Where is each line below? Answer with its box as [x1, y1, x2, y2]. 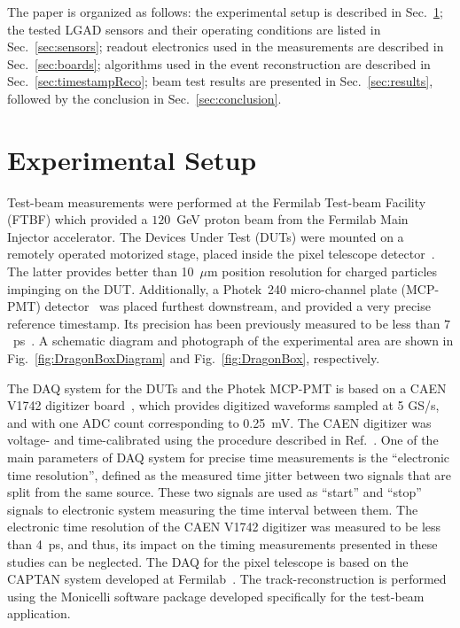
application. [7, 604, 71, 623]
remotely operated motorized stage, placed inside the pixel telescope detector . [7, 244, 435, 263]
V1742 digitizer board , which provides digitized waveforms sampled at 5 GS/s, [7, 396, 440, 415]
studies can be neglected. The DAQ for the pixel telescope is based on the [7, 552, 409, 570]
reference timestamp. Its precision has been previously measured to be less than [7, 314, 441, 332]
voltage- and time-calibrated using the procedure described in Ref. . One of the [7, 430, 439, 449]
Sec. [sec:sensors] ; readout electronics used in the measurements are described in [7, 37, 444, 56]
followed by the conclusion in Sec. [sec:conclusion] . [7, 89, 282, 107]
